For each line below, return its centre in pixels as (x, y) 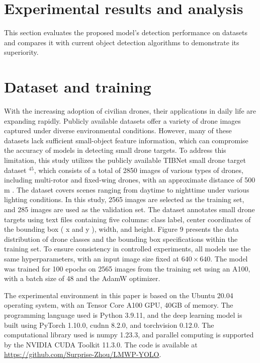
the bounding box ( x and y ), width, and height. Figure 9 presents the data (121, 229)
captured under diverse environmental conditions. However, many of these (118, 130)
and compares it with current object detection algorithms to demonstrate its (122, 42)
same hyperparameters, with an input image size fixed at (92, 258)
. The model (229, 258)
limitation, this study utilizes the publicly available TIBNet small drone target (125, 160)
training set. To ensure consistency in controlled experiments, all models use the (127, 249)
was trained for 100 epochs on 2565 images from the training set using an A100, (127, 268)
